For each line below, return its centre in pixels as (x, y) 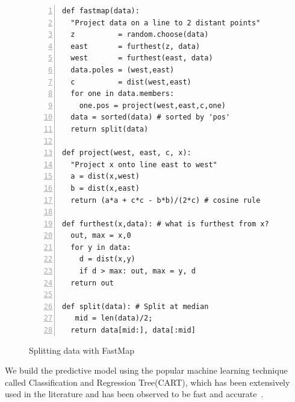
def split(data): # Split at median (135, 306)
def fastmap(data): (101, 11)
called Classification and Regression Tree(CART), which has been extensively (147, 382)
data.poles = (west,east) (123, 70)
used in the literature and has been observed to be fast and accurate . (134, 394)
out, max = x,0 (101, 236)
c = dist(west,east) (131, 82)
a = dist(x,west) (105, 177)
